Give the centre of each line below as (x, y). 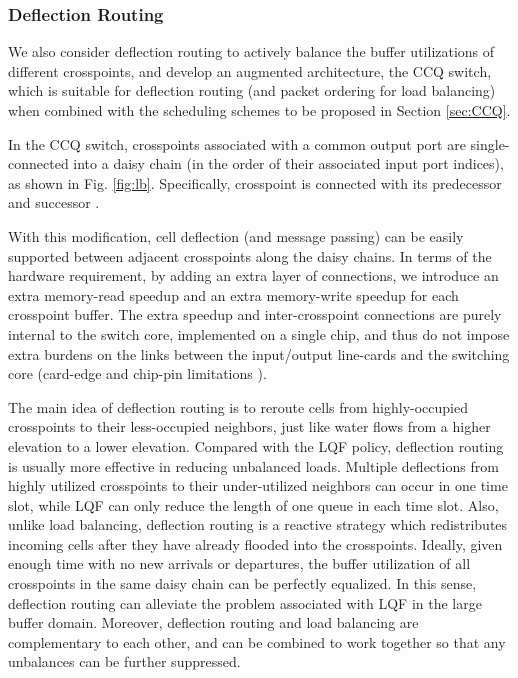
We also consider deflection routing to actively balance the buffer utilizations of (251, 51)
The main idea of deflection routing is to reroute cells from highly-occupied (238, 406)
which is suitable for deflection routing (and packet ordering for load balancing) (252, 90)
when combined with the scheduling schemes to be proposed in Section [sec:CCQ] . (259, 110)
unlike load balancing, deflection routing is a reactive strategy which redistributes (258, 524)
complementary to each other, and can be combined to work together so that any (257, 641)
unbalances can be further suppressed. (124, 661)
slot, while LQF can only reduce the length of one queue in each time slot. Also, (253, 504)
